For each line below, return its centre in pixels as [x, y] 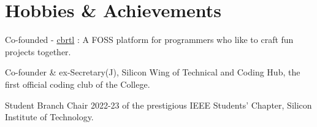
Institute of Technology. [49, 117]
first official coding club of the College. [78, 84]
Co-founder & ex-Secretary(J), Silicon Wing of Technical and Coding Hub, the [153, 72]
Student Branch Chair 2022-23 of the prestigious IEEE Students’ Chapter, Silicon [158, 105]
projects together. [38, 51]
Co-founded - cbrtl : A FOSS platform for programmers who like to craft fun [149, 40]
